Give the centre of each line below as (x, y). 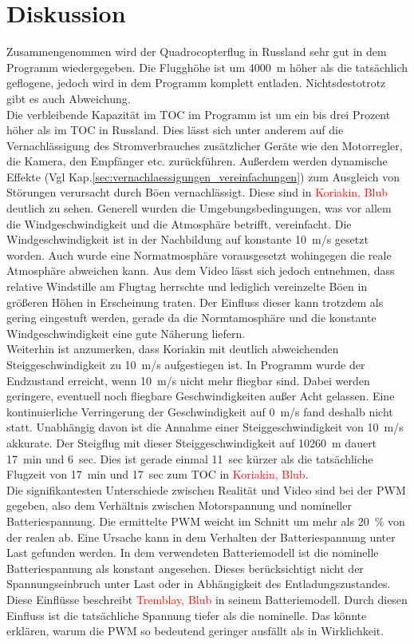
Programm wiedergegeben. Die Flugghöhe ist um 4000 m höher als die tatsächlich (207, 67)
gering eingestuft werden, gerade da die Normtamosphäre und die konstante (191, 318)
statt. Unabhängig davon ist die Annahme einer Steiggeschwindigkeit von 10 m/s (205, 427)
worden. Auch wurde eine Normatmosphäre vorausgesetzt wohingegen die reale (199, 254)
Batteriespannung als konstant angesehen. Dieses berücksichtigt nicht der (185, 568)
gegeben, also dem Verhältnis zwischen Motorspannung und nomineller (179, 505)
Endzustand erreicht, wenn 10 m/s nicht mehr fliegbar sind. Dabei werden (188, 380)
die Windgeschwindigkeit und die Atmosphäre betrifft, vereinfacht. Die (179, 223)
